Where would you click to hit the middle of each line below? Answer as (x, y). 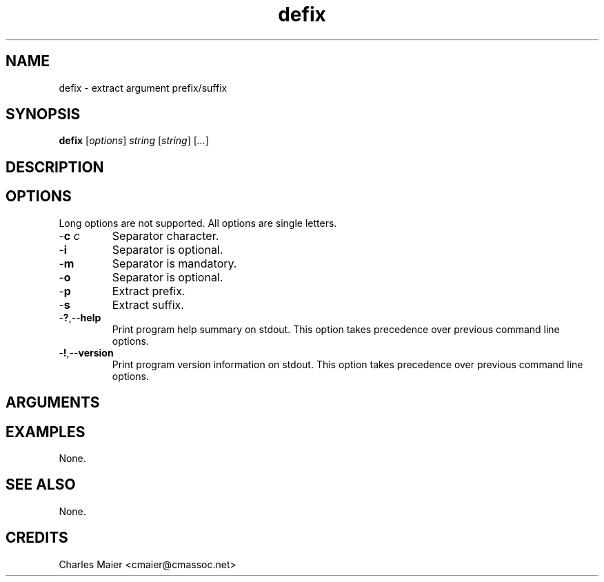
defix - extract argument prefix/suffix (143, 88)
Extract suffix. (148, 304)
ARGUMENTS (53, 403)
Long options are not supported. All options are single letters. (198, 223)
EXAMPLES (46, 432)
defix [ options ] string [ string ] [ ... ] (134, 141)
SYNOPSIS (43, 114)
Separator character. (165, 235)
